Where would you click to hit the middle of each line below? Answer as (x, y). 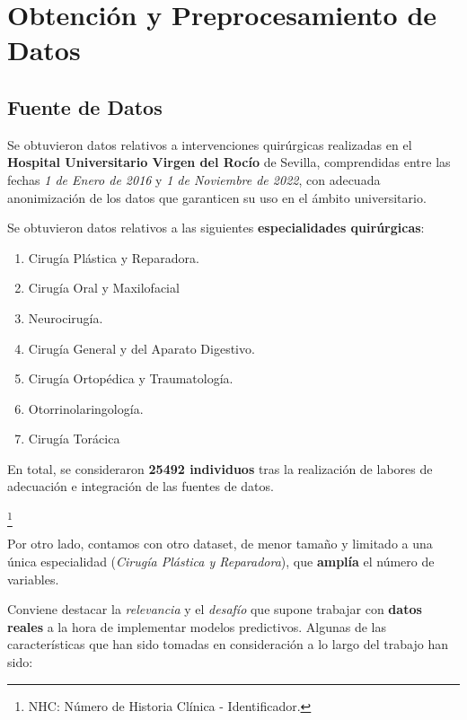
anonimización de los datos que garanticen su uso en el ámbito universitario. (217, 197)
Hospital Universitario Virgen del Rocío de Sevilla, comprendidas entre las (229, 162)
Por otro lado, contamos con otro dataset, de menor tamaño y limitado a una (220, 544)
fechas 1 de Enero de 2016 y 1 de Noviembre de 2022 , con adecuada (194, 179)
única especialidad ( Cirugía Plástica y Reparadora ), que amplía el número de (221, 561)
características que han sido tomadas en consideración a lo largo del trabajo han (228, 644)
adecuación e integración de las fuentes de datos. (141, 486)
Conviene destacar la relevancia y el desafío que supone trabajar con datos (215, 609)
